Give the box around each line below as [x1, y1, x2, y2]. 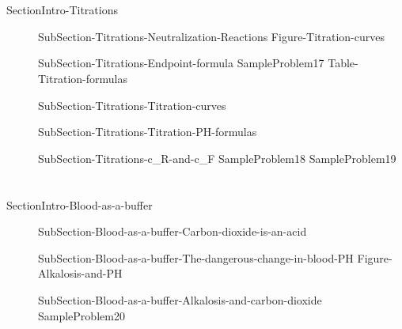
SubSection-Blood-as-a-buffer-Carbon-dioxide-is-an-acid [38, 223, 307, 240]
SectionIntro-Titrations [6, 2, 118, 18]
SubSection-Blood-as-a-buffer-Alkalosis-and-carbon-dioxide [38, 291, 322, 308]
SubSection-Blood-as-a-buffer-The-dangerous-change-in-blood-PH [38, 249, 354, 266]
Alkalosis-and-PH [38, 265, 123, 282]
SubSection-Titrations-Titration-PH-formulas [38, 123, 257, 140]
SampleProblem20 [38, 307, 125, 323]
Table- [328, 55, 358, 71]
